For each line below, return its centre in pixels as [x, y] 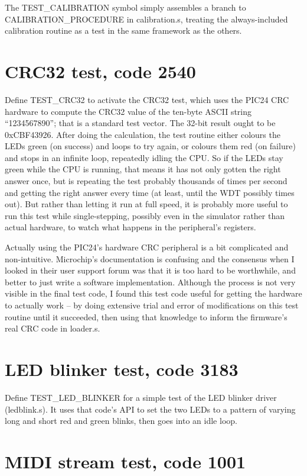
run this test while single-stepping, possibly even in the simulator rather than [145, 215]
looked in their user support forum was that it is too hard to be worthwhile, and [150, 270]
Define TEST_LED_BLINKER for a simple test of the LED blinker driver [141, 397]
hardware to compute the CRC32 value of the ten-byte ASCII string [128, 111]
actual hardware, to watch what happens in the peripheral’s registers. [130, 227]
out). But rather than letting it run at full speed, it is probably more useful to [146, 204]
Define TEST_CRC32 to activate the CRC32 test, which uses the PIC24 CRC [147, 99]
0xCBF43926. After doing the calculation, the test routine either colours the [143, 134]
